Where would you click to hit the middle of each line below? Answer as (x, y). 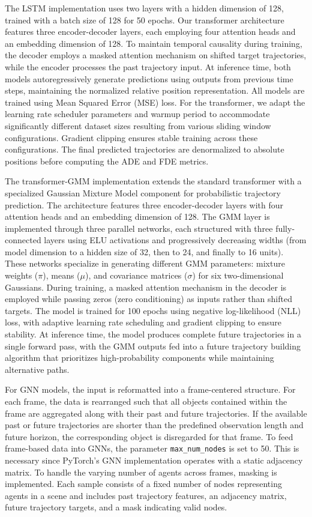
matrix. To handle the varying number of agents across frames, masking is (141, 472)
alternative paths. (37, 369)
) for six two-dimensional (238, 275)
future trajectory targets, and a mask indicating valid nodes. (116, 507)
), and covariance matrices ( (136, 275)
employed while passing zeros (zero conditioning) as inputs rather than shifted (148, 299)
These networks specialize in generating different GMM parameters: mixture (145, 263)
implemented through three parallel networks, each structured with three (139, 228)
